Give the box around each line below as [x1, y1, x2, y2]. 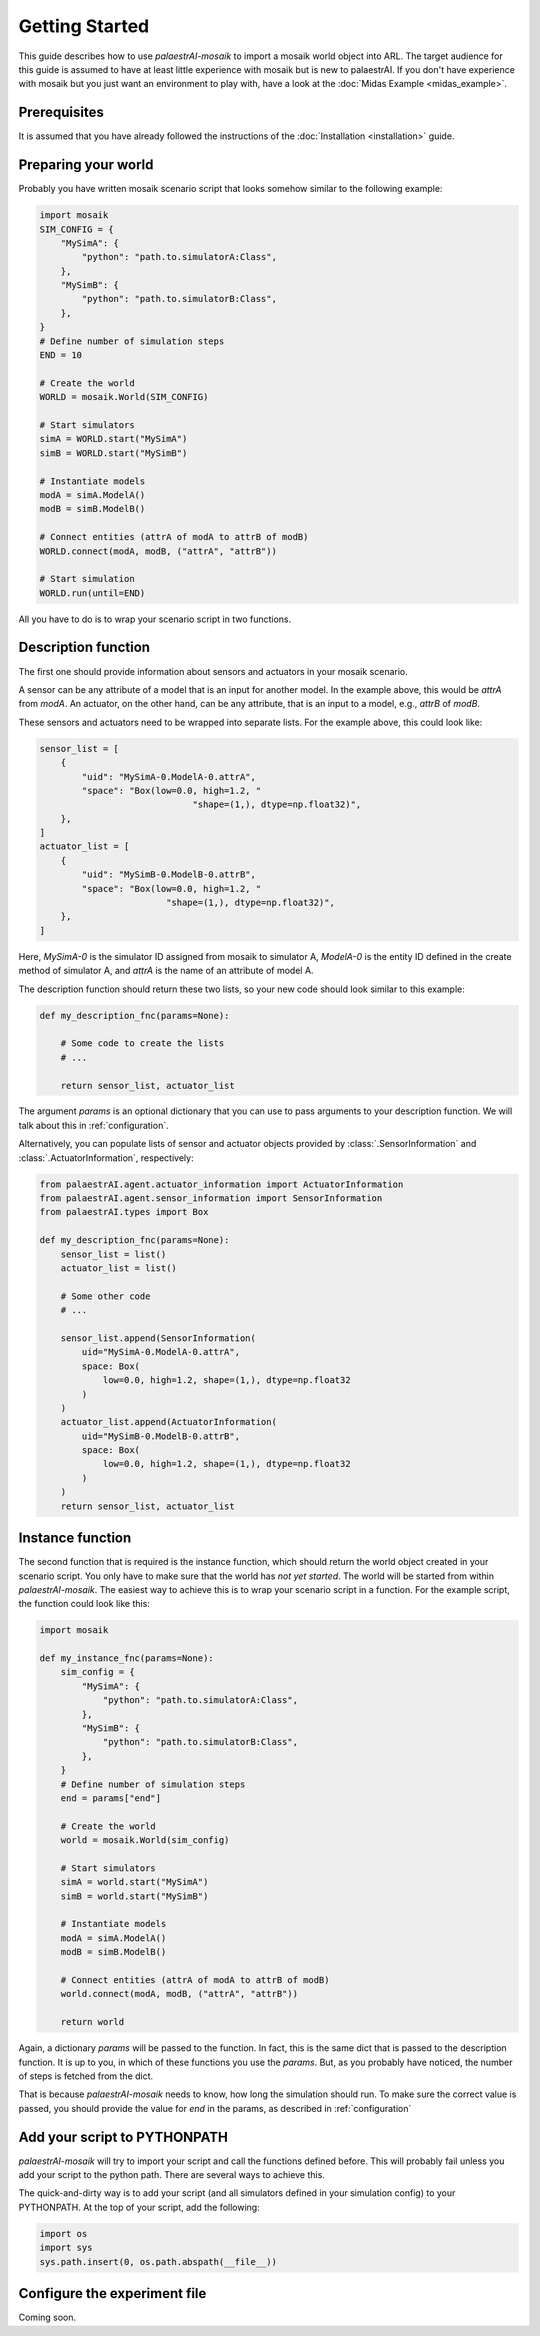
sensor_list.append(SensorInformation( [60, 1332, 257, 1344]
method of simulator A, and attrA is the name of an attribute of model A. [18, 965, 314, 977]
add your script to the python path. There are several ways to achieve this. [18, 2169, 325, 2181]
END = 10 [39, 350, 83, 361]
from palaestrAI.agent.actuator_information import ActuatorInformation [39, 1178, 404, 1190]
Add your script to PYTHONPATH [18, 2128, 229, 2145]
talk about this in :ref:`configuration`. [18, 1119, 169, 1131]
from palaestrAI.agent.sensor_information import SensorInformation [39, 1193, 383, 1204]
